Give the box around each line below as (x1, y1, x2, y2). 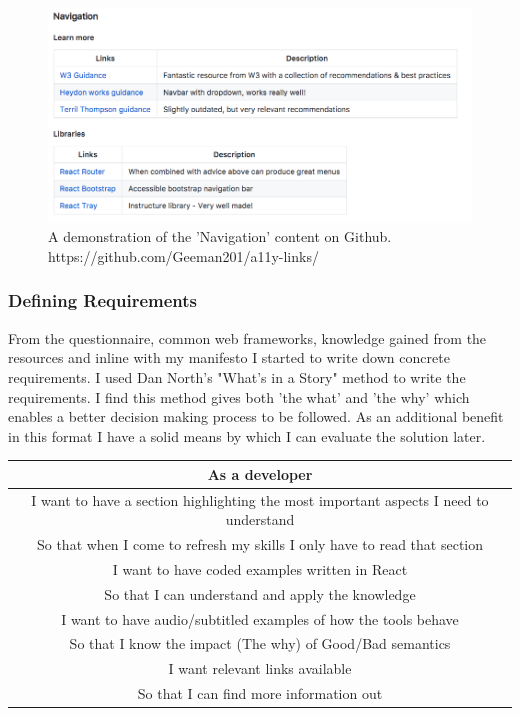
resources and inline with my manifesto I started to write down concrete (8, 347, 450, 368)
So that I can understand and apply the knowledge (104, 583, 416, 604)
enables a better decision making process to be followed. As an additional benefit (8, 406, 504, 427)
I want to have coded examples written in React (112, 558, 408, 579)
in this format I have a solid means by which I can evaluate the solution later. (8, 425, 486, 446)
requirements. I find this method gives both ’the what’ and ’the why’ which (8, 386, 470, 407)
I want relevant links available (168, 658, 352, 679)
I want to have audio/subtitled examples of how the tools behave (61, 608, 459, 629)
